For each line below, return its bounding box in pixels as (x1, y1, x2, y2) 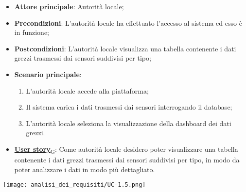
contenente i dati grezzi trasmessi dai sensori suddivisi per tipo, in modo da (14, 155, 240, 165)
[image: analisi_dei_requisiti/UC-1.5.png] (3, 181, 146, 189)
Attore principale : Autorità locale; (14, 1, 124, 11)
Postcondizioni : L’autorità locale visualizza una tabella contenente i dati (14, 43, 236, 53)
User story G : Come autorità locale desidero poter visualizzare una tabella (14, 144, 238, 155)
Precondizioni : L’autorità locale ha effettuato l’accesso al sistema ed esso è (14, 17, 242, 28)
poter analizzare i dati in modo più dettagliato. (14, 164, 155, 174)
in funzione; (14, 27, 49, 37)
